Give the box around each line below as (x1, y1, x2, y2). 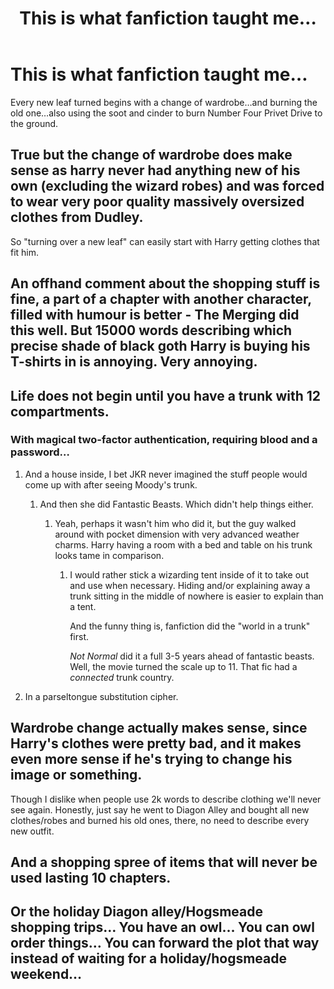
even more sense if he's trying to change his (10, 751, 293, 768)
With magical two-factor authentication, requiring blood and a (10, 433, 318, 447)
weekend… (10, 966, 83, 983)
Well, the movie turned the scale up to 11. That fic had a (69, 660, 298, 672)
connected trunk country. (69, 671, 175, 683)
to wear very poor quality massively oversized (10, 193, 305, 211)
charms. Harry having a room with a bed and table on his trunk (54, 538, 313, 551)
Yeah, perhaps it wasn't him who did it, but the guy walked (54, 517, 297, 529)
